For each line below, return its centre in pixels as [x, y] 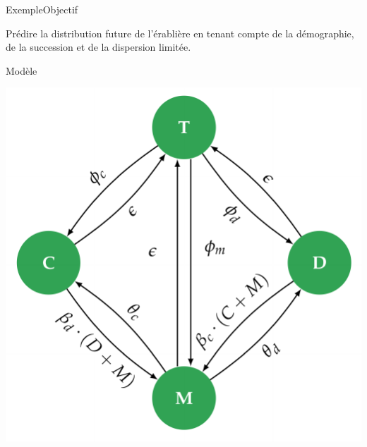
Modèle [22, 70]
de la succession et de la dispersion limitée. [98, 47]
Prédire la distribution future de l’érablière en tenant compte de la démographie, [180, 33]
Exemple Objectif [42, 9]
